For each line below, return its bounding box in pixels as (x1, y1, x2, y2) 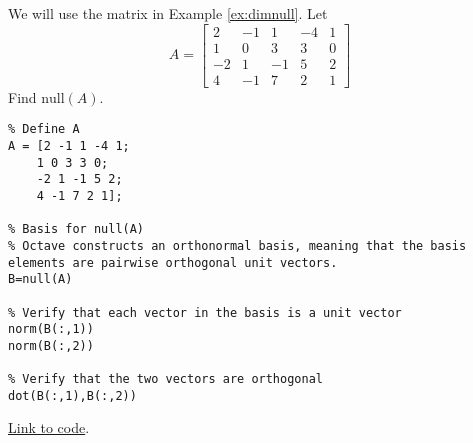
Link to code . (8, 417, 90, 438)
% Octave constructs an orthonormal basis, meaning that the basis (8, 238, 467, 253)
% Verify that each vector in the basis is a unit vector (8, 305, 402, 320)
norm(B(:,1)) (8, 322, 94, 337)
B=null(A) (8, 272, 73, 287)
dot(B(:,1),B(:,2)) (8, 388, 137, 403)
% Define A (8, 122, 80, 137)
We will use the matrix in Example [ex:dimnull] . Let (8, 3, 328, 23)
